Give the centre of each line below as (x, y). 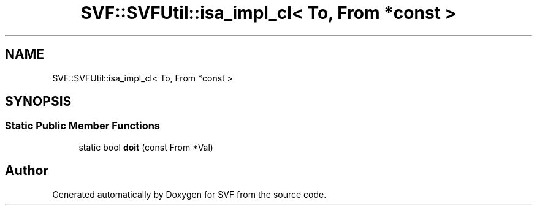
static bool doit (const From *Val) (146, 147)
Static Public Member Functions (83, 126)
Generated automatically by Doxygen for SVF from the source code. (189, 194)
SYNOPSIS (38, 102)
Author (27, 171)
